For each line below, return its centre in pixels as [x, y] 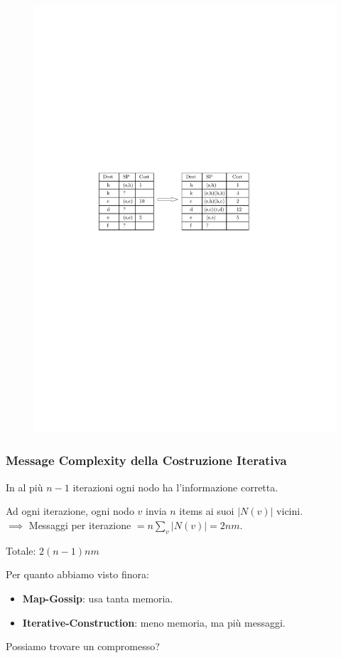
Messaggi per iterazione [80, 524]
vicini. [290, 511]
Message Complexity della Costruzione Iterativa [146, 460]
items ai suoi [207, 511]
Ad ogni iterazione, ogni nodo [70, 511]
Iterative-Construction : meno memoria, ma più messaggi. [154, 622]
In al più [25, 487]
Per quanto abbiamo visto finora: [77, 574]
